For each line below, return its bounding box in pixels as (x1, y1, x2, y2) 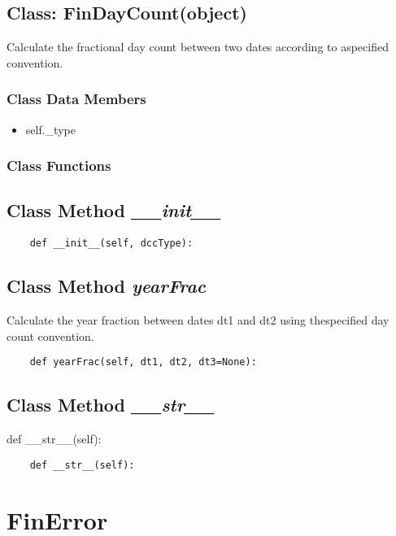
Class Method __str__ (7, 392, 215, 417)
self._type (25, 120, 76, 137)
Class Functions (7, 155, 111, 176)
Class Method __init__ (7, 198, 221, 223)
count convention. (7, 327, 94, 344)
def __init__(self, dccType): (29, 237, 194, 250)
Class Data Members (7, 89, 146, 109)
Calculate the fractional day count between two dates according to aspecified (7, 38, 389, 55)
